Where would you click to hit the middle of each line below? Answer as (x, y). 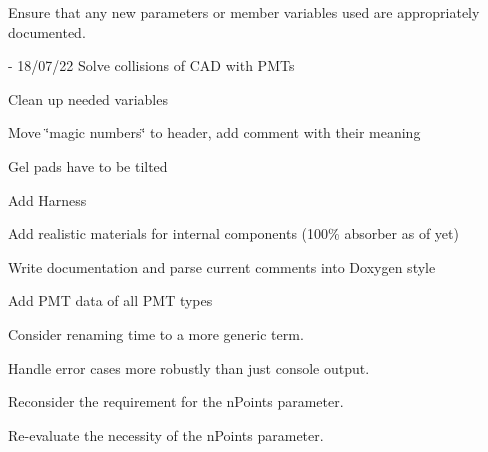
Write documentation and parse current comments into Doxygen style (222, 266)
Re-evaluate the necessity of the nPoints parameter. (166, 434)
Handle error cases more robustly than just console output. (189, 367)
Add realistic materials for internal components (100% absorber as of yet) (233, 233)
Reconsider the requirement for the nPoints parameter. (176, 401)
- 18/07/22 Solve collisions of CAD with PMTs (151, 65)
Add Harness (47, 199)
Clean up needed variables (88, 98)
